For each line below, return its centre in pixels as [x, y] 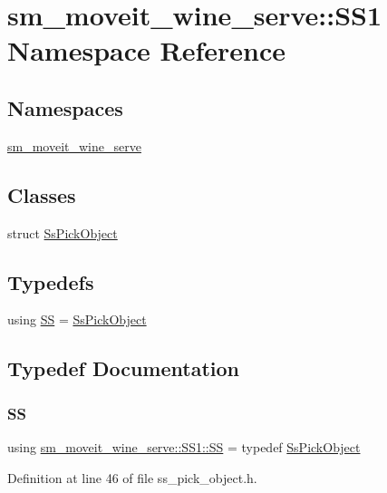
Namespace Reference [146, 50]
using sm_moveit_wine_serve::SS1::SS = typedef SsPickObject [184, 446]
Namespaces [65, 107]
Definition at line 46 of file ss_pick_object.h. [132, 477]
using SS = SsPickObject [77, 319]
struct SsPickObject [63, 232]
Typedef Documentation [123, 368]
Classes [42, 194]
